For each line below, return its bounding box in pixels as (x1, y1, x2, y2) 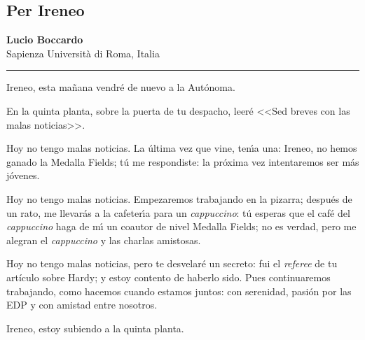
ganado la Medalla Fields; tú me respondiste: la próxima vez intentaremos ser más (6, 154, 359, 169)
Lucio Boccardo (6, 32, 83, 47)
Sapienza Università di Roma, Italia (6, 45, 160, 60)
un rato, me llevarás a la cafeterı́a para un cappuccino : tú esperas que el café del (6, 205, 350, 220)
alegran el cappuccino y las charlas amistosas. (6, 232, 201, 247)
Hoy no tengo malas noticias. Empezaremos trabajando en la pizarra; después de (6, 191, 352, 206)
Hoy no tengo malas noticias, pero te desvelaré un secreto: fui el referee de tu (6, 256, 338, 271)
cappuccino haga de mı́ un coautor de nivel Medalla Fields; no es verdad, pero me (6, 219, 357, 234)
